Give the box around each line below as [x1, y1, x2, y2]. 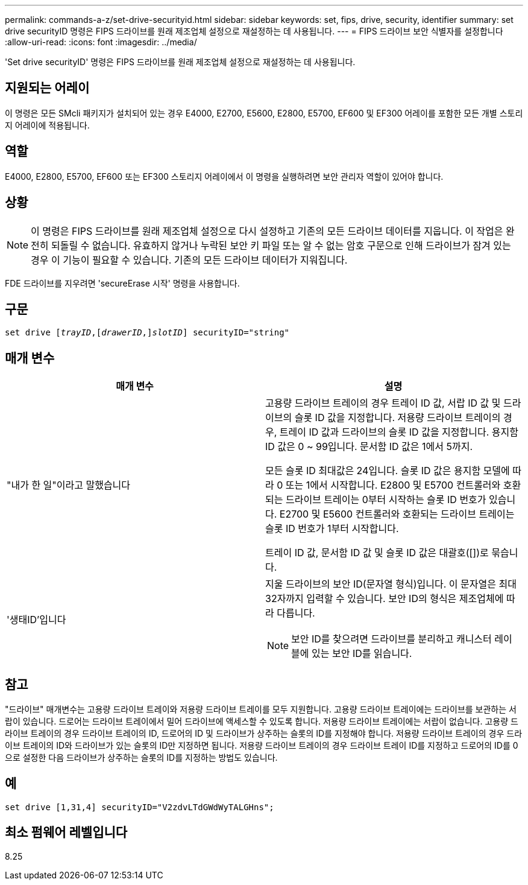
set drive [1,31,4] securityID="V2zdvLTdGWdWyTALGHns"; [5, 802, 274, 812]
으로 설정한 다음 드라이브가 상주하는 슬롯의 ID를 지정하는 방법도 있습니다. [5, 752, 278, 763]
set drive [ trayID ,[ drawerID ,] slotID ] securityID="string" [5, 328, 290, 338]
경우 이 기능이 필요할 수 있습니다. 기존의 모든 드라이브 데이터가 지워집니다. [31, 253, 348, 266]
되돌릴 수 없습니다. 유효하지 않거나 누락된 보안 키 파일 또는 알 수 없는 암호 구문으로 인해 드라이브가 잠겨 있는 [51, 239, 511, 252]
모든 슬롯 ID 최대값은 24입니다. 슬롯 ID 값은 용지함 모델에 [265, 465, 510, 477]
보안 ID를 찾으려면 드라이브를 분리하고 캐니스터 [291, 633, 492, 646]
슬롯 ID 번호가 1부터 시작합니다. [265, 522, 399, 535]
